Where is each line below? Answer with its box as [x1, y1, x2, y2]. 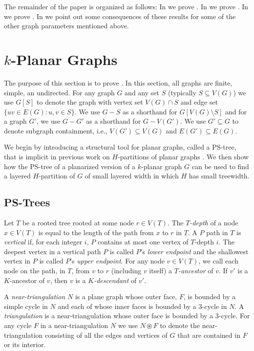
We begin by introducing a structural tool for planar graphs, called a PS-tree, [4, 142, 236, 152]
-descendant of [94, 275, 137, 285]
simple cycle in [4, 301, 48, 311]
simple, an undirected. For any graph [4, 87, 115, 97]
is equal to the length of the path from [38, 227, 154, 237]
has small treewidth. [189, 171, 250, 181]
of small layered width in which [85, 171, 179, 181]
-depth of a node [190, 218, 238, 228]
